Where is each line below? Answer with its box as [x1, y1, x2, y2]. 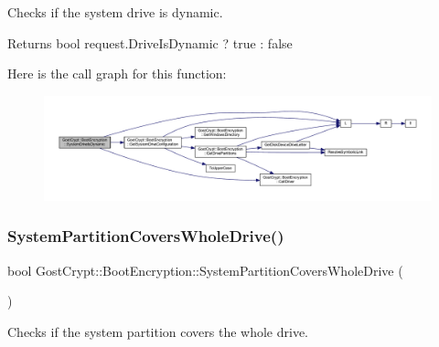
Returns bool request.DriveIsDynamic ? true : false [7, 33, 293, 52]
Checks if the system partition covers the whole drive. [7, 321, 308, 341]
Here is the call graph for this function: [7, 64, 227, 83]
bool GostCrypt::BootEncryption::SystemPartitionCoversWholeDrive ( [7, 260, 403, 279]
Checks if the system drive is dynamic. [7, 3, 223, 21]
